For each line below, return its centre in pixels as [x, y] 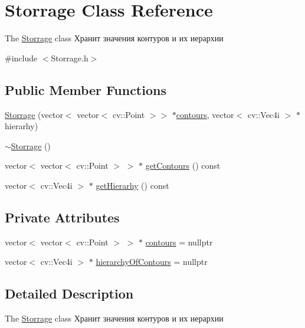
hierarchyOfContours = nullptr [152, 262]
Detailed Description [69, 293]
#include [21, 58]
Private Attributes [62, 217]
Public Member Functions [86, 89]
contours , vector [205, 114]
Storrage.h [70, 58]
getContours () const [183, 165]
